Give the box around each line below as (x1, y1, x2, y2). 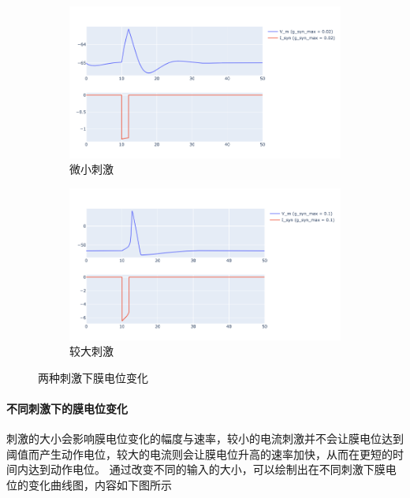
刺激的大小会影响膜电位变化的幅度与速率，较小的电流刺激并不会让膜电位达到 (6, 430, 404, 447)
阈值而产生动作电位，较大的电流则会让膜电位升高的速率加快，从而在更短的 (6, 445, 393, 462)
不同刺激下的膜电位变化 (6, 400, 128, 417)
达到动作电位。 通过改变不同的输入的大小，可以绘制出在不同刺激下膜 (28, 461, 386, 478)
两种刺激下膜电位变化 (38, 369, 148, 385)
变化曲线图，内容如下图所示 (28, 477, 172, 493)
